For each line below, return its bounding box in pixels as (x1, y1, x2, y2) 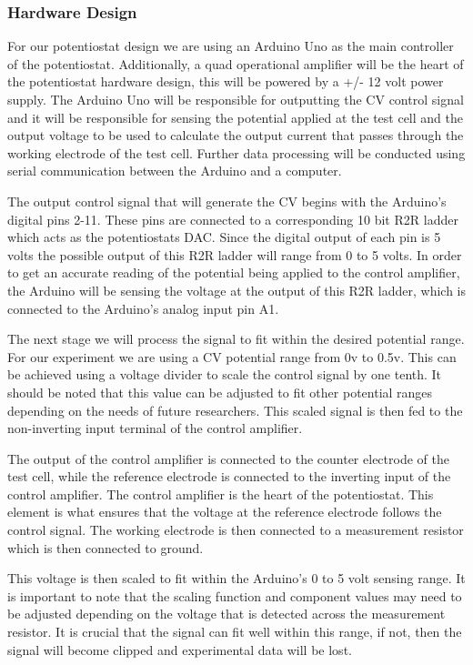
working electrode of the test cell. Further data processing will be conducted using (7, 143, 466, 162)
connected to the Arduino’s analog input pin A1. (7, 298, 279, 317)
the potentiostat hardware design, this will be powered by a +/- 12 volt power (7, 72, 444, 91)
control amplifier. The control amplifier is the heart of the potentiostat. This (7, 484, 434, 503)
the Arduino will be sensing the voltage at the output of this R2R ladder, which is (7, 280, 467, 299)
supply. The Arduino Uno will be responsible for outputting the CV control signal (7, 90, 464, 108)
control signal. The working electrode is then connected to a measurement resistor (7, 520, 464, 539)
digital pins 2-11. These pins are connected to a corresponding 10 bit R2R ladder (7, 209, 458, 228)
